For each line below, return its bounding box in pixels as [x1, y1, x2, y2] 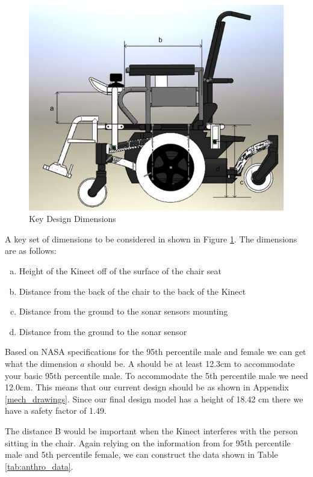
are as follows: [5, 244, 57, 257]
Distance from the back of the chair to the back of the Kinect [19, 285, 246, 297]
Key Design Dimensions [29, 212, 116, 225]
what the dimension [5, 357, 78, 369]
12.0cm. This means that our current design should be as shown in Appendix [5, 381, 289, 393]
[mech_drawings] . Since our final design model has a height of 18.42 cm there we [5, 392, 303, 405]
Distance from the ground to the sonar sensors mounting [19, 305, 228, 318]
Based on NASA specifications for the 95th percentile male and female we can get [5, 345, 306, 358]
